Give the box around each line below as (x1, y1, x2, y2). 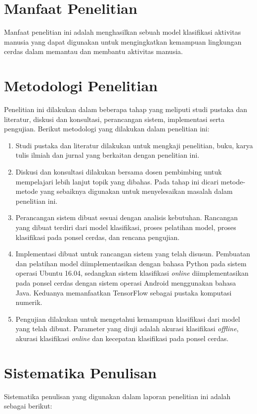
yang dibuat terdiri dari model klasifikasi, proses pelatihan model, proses (15, 222, 236, 232)
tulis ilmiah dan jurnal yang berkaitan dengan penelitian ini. (15, 150, 200, 160)
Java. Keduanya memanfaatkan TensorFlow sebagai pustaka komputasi (15, 287, 232, 297)
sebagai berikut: (4, 401, 52, 411)
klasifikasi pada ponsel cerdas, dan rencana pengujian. (15, 232, 180, 242)
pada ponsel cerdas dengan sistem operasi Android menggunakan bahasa (15, 277, 236, 288)
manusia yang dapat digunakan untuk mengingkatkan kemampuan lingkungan (4, 36, 242, 47)
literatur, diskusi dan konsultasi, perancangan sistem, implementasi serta (4, 114, 225, 124)
